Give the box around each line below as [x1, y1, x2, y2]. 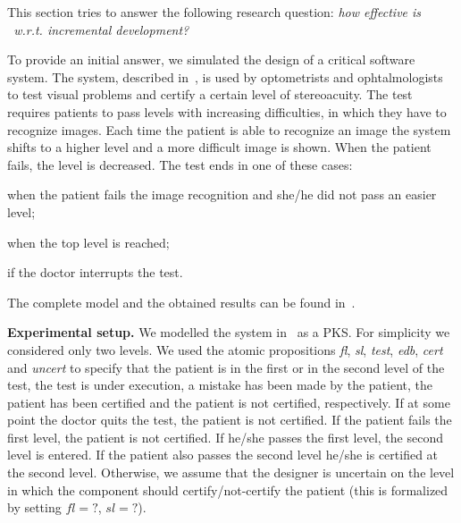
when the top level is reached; [7, 232, 170, 251]
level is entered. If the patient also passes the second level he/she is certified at [7, 445, 439, 464]
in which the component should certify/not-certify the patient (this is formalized [7, 480, 448, 499]
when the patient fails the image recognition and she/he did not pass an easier [7, 185, 437, 204]
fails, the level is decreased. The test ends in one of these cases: [7, 155, 353, 173]
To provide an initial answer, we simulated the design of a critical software [7, 50, 415, 69]
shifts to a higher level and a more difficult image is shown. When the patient [7, 138, 432, 156]
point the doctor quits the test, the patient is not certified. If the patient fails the [7, 410, 452, 429]
